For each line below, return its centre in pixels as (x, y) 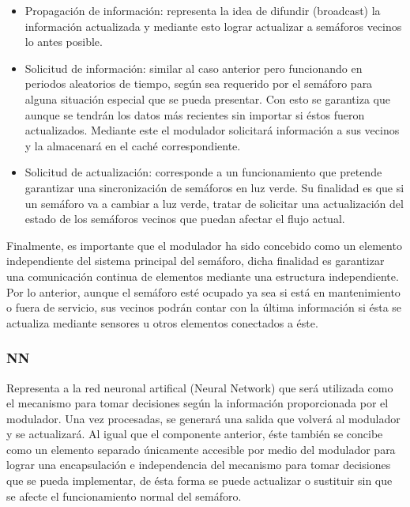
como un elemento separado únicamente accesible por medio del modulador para (201, 449)
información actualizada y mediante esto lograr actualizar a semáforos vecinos (213, 26)
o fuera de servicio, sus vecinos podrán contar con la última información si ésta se (204, 307)
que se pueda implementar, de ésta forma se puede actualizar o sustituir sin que (199, 481)
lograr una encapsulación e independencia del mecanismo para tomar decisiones (199, 465)
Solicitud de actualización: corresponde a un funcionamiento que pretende (203, 172)
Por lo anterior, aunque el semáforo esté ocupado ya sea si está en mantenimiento (203, 291)
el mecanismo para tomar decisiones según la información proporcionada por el (197, 403)
